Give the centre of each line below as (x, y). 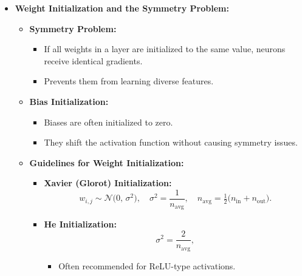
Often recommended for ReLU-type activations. (147, 265)
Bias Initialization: (69, 101)
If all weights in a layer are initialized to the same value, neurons (165, 49)
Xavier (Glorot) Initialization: (108, 183)
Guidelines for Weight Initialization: (107, 162)
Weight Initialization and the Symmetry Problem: (122, 8)
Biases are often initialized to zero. (108, 122)
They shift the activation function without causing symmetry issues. (171, 142)
